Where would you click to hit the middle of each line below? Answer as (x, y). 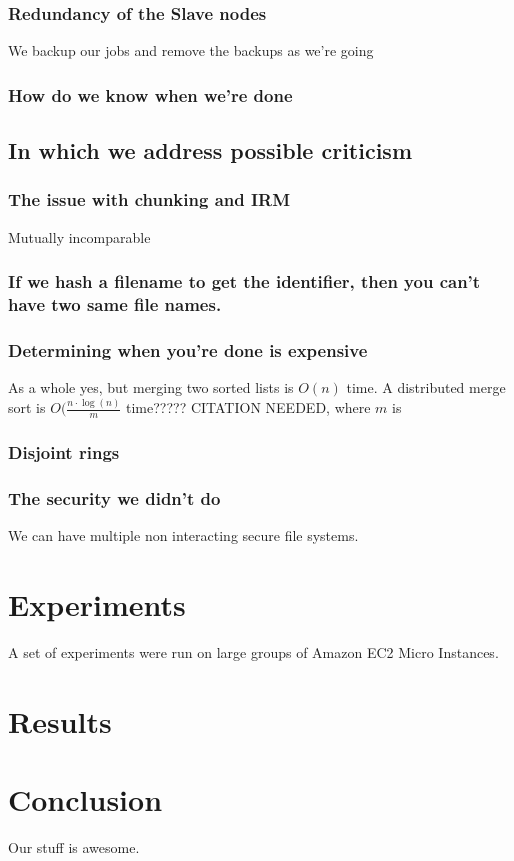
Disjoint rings (64, 451)
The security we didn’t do (114, 497)
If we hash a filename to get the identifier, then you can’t (244, 281)
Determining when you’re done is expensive (188, 349)
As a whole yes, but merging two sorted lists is (151, 387)
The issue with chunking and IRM (149, 199)
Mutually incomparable (79, 236)
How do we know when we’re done (150, 94)
